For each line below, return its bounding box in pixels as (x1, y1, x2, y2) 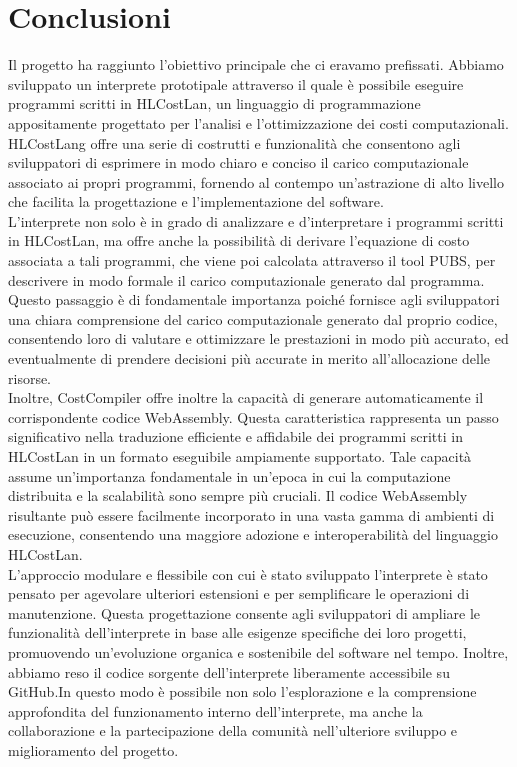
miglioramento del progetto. (8, 739, 179, 760)
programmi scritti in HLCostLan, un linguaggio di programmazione (8, 93, 421, 114)
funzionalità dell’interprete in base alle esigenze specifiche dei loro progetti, (8, 622, 467, 643)
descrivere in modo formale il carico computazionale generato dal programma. (8, 269, 485, 290)
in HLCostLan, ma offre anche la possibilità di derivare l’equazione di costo (8, 230, 470, 251)
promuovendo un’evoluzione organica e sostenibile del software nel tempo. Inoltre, (8, 641, 509, 662)
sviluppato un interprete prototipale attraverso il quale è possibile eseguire (8, 73, 464, 94)
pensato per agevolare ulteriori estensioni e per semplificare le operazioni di (8, 583, 470, 604)
